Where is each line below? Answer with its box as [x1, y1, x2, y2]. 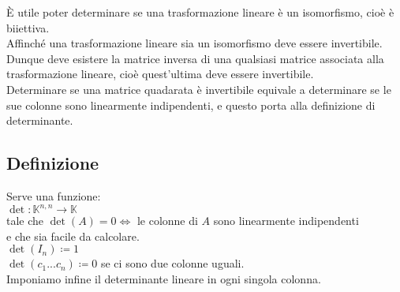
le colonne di [136, 212, 198, 229]
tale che [6, 212, 44, 229]
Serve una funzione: [6, 187, 101, 204]
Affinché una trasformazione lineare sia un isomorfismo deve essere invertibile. [6, 35, 383, 51]
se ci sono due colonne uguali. [100, 255, 245, 271]
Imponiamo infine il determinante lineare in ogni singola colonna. [6, 270, 321, 286]
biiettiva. [6, 19, 50, 36]
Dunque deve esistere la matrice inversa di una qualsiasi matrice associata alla [6, 50, 384, 66]
